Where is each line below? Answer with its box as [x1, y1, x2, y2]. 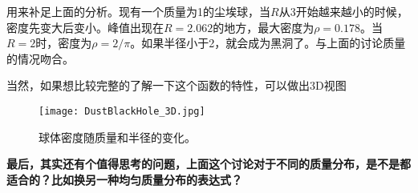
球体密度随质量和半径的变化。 [39, 128, 196, 145]
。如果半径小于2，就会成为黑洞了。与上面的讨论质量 [130, 34, 406, 51]
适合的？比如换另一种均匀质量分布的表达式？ [6, 171, 242, 187]
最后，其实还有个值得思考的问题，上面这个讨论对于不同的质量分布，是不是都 [6, 155, 411, 172]
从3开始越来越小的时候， [278, 3, 408, 19]
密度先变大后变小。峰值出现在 [6, 18, 164, 35]
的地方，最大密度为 [213, 18, 315, 35]
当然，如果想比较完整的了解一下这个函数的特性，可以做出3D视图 [6, 77, 347, 94]
